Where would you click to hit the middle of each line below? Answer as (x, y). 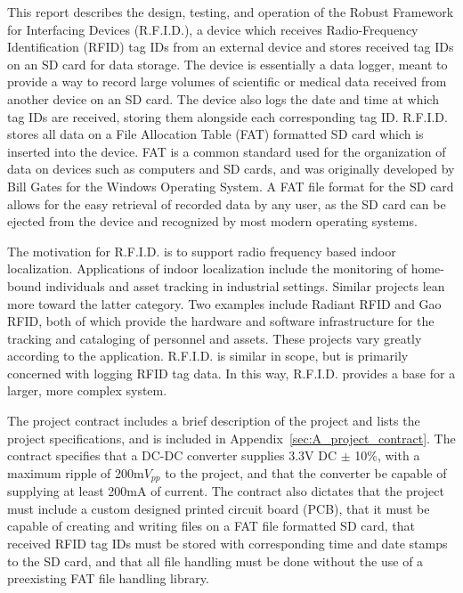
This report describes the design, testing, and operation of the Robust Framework (231, 12)
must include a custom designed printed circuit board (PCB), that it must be (219, 508)
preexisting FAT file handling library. (108, 578)
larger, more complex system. (87, 390)
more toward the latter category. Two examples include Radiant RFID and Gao (224, 303)
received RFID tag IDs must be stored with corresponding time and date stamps (227, 544)
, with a (398, 455)
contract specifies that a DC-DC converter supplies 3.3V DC (172, 455)
